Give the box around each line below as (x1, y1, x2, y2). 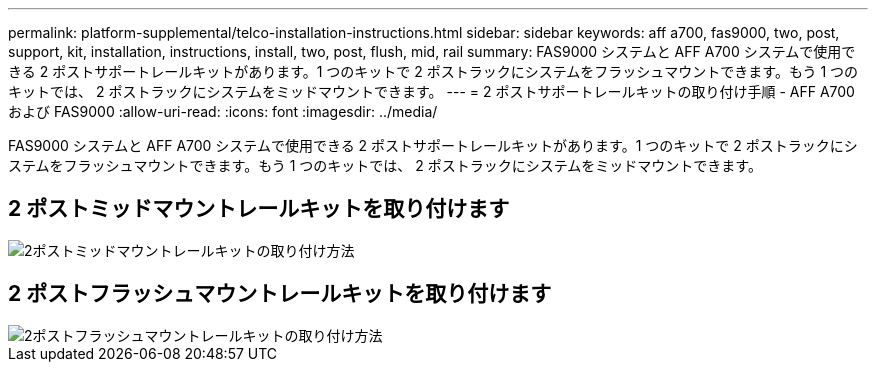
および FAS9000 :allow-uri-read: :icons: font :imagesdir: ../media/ (8, 103, 438, 120)
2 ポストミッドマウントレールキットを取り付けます (8, 196, 510, 222)
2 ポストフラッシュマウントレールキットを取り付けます (8, 281, 552, 307)
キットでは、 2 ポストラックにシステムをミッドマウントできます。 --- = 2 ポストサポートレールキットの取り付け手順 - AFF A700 (8, 83, 855, 100)
